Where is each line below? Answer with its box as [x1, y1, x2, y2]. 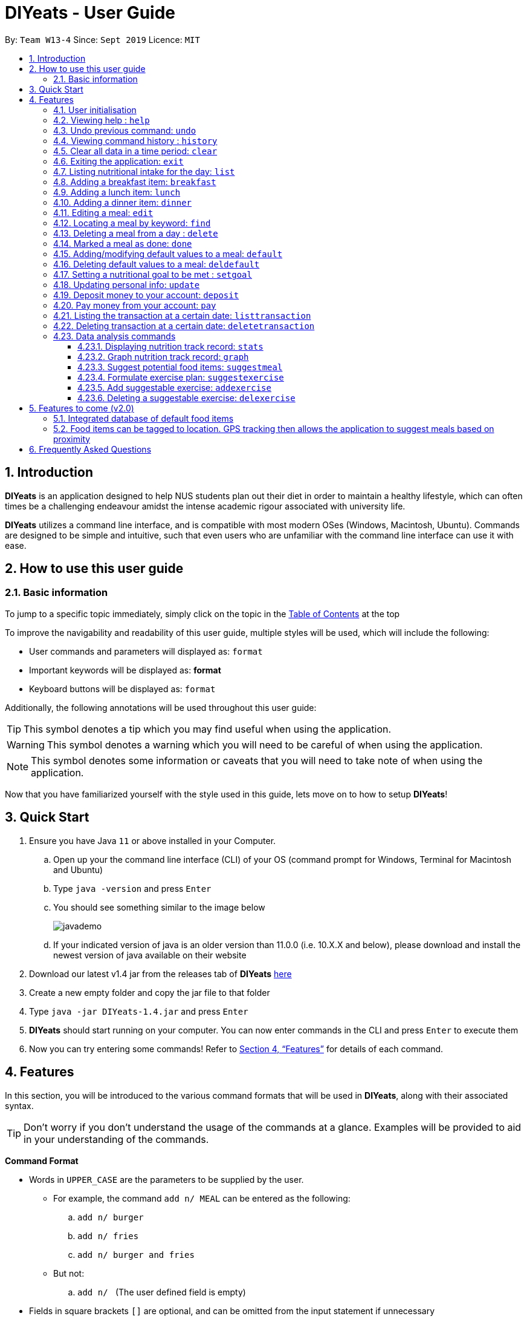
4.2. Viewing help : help [53, 114, 150, 125]
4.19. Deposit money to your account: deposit [53, 289, 239, 300]
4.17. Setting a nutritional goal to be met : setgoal [53, 269, 252, 280]
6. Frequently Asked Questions [29, 443, 152, 454]
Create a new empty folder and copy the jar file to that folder [29, 987, 270, 998]
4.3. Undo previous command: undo [53, 125, 196, 136]
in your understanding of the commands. [24, 1133, 209, 1145]
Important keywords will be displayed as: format [29, 664, 221, 675]
